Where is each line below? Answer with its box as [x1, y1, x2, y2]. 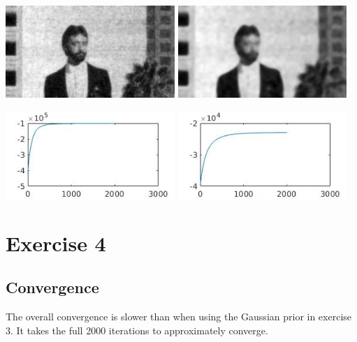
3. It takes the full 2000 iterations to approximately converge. [6, 322, 268, 337]
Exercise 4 [6, 228, 106, 257]
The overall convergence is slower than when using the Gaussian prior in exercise [6, 309, 352, 324]
